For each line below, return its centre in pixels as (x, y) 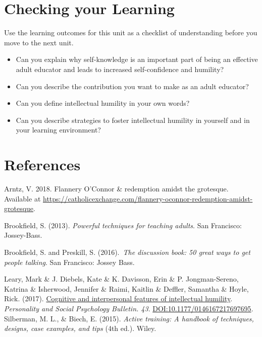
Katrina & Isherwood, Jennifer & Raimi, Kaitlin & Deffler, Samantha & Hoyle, (126, 288)
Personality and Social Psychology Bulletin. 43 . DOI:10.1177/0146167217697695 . (129, 308)
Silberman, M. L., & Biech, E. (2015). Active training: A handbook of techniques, (129, 318)
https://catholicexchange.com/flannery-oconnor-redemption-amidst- (148, 198)
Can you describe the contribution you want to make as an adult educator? (132, 86)
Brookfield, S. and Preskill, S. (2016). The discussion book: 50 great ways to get (127, 252)
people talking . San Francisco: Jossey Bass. (69, 262)
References (42, 164)
